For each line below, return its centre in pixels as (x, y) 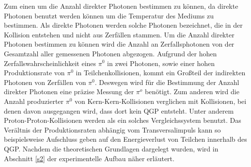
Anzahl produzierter (34, 101)
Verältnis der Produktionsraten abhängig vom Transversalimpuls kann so (112, 129)
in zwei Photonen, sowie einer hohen (161, 63)
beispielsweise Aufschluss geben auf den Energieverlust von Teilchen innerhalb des (125, 139)
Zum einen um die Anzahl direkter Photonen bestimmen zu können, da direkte (121, 6)
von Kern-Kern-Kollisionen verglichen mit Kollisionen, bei (161, 101)
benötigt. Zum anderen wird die (192, 92)
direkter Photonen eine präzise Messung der (69, 92)
